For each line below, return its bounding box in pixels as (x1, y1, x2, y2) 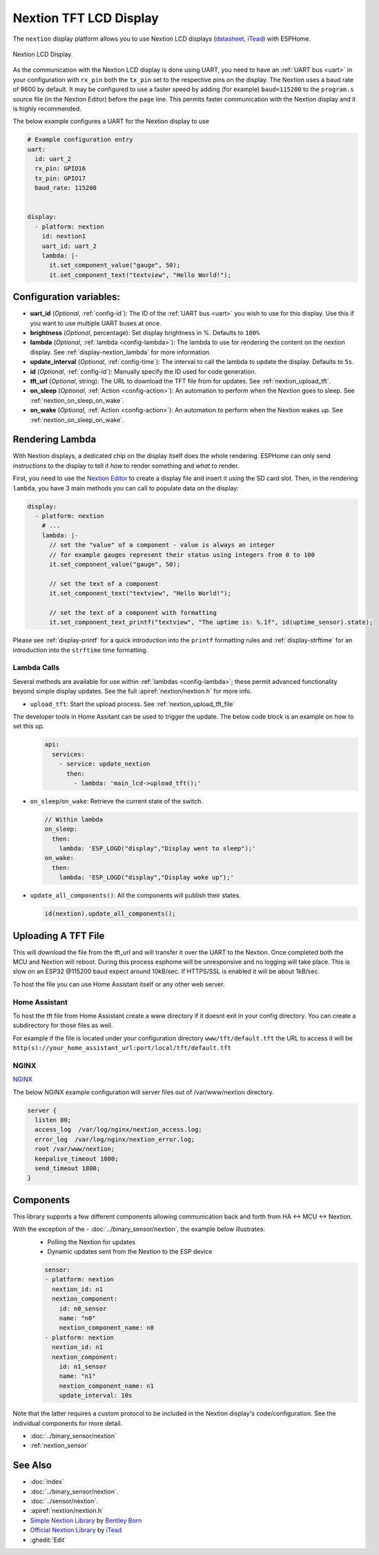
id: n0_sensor (59, 1304, 107, 1313)
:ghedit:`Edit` (30, 1536, 67, 1544)
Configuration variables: (12, 291, 121, 303)
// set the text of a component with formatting (49, 609, 217, 616)
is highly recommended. (12, 104, 82, 113)
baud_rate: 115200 (35, 184, 97, 192)
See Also (12, 1460, 52, 1471)
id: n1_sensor (59, 1362, 107, 1371)
